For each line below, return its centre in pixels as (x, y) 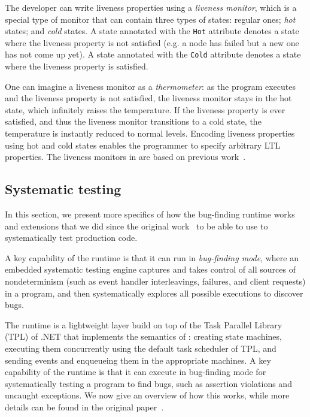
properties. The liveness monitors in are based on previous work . (125, 157)
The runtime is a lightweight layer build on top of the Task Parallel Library (144, 324)
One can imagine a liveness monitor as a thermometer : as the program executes (151, 86)
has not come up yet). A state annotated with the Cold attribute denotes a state (153, 54)
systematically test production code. (71, 238)
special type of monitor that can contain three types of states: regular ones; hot (150, 19)
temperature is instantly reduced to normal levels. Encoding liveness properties (150, 133)
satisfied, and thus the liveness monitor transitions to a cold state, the (133, 121)
